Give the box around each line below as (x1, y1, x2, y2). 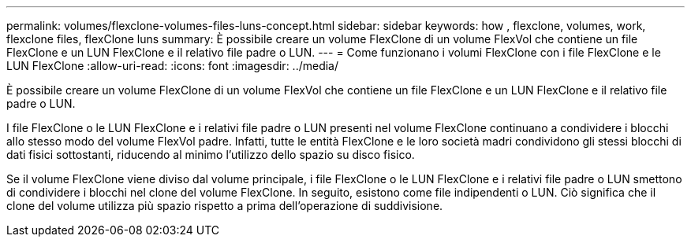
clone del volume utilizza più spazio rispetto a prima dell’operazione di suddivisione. (6, 199, 443, 212)
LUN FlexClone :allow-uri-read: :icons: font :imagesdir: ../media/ (6, 59, 339, 72)
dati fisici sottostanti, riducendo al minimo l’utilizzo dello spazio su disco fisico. (6, 148, 415, 161)
